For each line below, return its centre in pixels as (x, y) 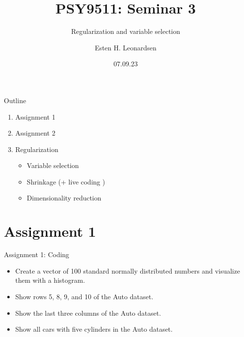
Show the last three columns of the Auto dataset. (88, 313)
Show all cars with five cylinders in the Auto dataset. (94, 329)
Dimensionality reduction (64, 198)
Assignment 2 (35, 133)
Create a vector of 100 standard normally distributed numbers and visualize (128, 270)
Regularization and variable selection (126, 31)
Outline (15, 100)
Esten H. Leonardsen (126, 47)
